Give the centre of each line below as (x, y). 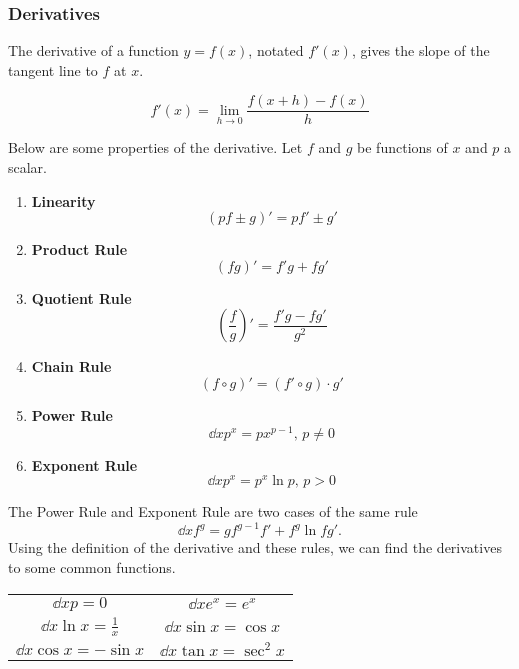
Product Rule (79, 249)
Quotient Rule (81, 297)
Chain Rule (71, 366)
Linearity (63, 200)
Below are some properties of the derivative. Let (155, 147)
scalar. (28, 167)
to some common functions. (92, 567)
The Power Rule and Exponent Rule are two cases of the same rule (213, 511)
